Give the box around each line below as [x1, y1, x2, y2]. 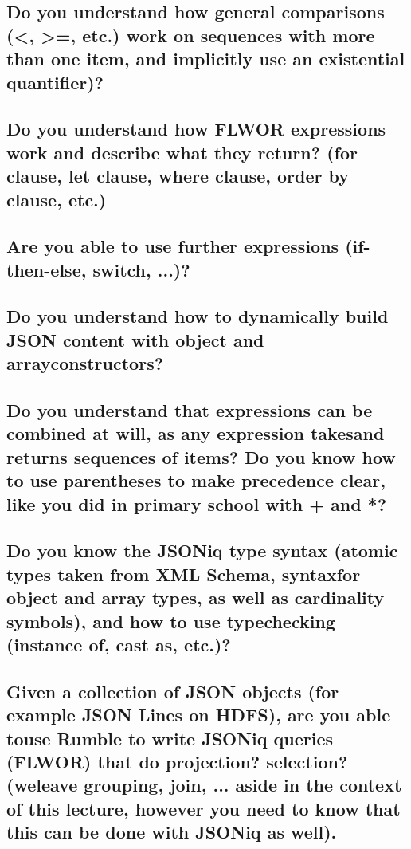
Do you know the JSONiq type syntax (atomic [6, 538, 398, 563]
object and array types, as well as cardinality [6, 585, 385, 610]
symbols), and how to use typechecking [6, 608, 335, 633]
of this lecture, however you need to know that [6, 796, 401, 820]
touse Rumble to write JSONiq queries [6, 725, 334, 750]
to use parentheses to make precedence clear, [6, 468, 386, 493]
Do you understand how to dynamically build [6, 304, 389, 328]
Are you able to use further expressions [6, 234, 339, 258]
